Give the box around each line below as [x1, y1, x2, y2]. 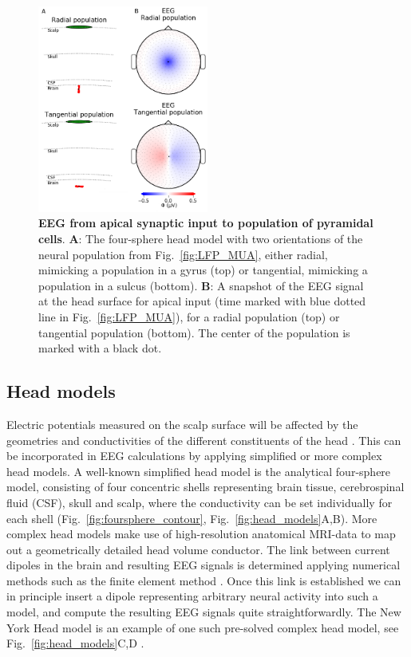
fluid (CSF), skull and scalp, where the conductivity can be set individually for [6, 494, 393, 510]
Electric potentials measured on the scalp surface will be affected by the [6, 415, 358, 432]
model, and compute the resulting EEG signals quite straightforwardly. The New [6, 604, 401, 620]
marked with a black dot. [38, 340, 162, 356]
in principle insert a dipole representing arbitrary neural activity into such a [6, 588, 378, 604]
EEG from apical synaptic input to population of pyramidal [38, 214, 373, 231]
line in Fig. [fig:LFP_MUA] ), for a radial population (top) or [38, 308, 340, 325]
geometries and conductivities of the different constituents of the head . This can [6, 431, 401, 448]
